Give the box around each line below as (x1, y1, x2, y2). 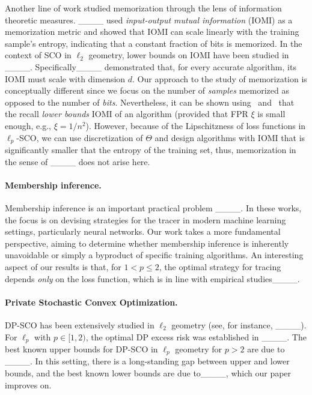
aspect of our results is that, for (5, 260, 121, 273)
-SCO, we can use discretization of (16, 131, 143, 143)
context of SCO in (5, 49, 72, 61)
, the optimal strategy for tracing (159, 260, 281, 273)
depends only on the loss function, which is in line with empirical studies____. (5, 272, 300, 285)
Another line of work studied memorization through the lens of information (5, 2, 282, 14)
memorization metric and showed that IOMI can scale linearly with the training (5, 25, 299, 38)
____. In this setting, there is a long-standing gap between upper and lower (5, 355, 290, 367)
